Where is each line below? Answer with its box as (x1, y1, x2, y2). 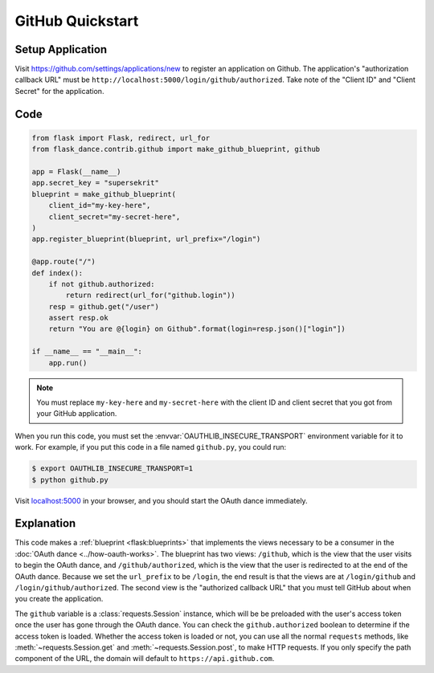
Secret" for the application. (14, 86, 104, 96)
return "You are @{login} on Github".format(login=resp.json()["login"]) (48, 324, 346, 333)
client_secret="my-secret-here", (48, 212, 181, 221)
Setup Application (14, 43, 108, 56)
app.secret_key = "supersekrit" (31, 178, 160, 188)
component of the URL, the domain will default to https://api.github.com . (14, 654, 275, 663)
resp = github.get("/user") (48, 302, 160, 311)
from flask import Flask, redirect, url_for (31, 133, 211, 142)
